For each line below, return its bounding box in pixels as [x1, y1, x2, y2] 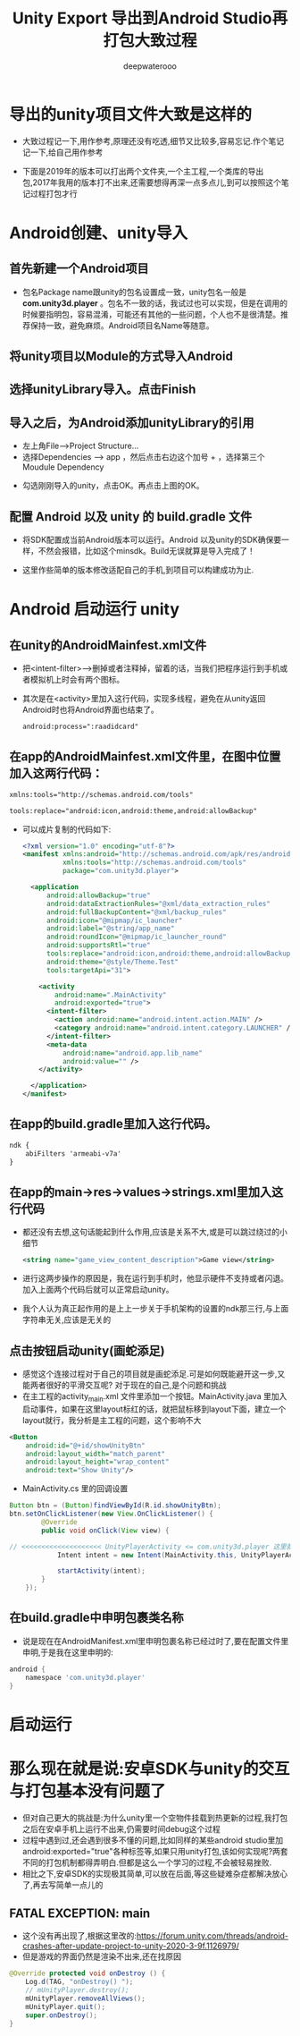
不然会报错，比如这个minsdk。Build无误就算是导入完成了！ [37, 546, 256, 556]
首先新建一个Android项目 [9, 261, 149, 276]
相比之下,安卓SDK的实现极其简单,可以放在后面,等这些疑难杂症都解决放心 [21, 1868, 288, 1879]
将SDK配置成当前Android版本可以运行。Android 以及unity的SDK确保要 [21, 534, 282, 546]
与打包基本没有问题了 [9, 1781, 167, 1801]
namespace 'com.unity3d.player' [25, 1673, 146, 1682]
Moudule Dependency [21, 462, 104, 472]
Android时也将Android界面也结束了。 [21, 704, 159, 716]
